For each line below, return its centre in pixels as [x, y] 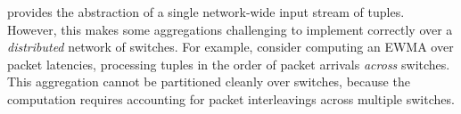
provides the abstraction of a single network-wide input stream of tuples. [206, 12]
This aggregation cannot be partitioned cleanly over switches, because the [209, 81]
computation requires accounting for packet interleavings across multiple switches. [231, 98]
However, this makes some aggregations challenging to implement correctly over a [230, 29]
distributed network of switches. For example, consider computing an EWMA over [230, 47]
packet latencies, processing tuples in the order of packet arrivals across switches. [229, 64]
